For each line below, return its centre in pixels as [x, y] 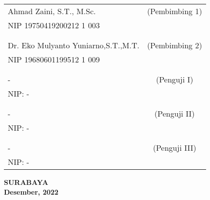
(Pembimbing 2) [174, 45]
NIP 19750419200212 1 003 [54, 25]
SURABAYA [26, 182]
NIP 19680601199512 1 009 [54, 59]
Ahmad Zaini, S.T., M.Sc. [52, 11]
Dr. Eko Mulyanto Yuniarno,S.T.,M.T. [74, 45]
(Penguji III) [174, 148]
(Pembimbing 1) [174, 11]
